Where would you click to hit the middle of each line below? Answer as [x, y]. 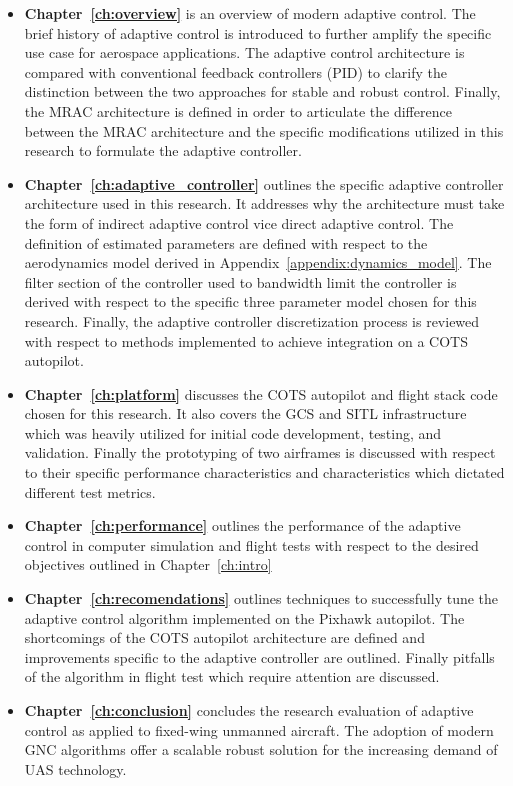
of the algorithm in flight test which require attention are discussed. [232, 676]
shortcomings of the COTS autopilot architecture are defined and [224, 637]
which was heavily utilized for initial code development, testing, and [233, 432]
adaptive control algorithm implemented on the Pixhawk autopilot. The [244, 617]
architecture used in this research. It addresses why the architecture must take [264, 203]
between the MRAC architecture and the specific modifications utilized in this [264, 130]
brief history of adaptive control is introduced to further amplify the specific [258, 32]
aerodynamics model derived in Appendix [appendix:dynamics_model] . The [258, 262]
